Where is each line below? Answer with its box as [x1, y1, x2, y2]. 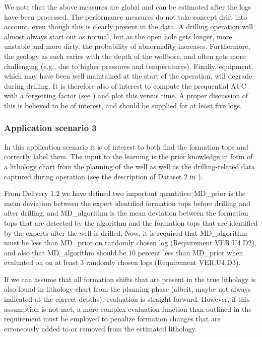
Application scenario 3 [4, 121, 97, 134]
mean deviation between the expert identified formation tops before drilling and [4, 197, 250, 208]
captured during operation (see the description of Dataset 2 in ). [4, 171, 203, 181]
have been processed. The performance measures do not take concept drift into [4, 11, 247, 22]
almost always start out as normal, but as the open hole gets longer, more [4, 31, 232, 41]
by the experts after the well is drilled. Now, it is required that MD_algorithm [4, 227, 247, 238]
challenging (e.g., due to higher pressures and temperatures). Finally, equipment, [4, 60, 253, 71]
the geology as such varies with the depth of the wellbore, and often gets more [4, 50, 246, 61]
